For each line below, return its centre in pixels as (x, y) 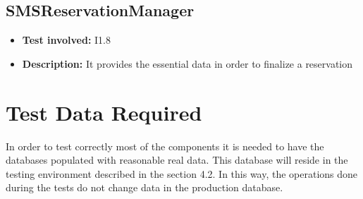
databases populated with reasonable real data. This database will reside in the (177, 160)
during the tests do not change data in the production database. (144, 187)
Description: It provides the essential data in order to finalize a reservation (187, 63)
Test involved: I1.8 (66, 40)
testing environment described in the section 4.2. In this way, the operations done (182, 173)
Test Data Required (104, 112)
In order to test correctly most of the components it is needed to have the (165, 146)
